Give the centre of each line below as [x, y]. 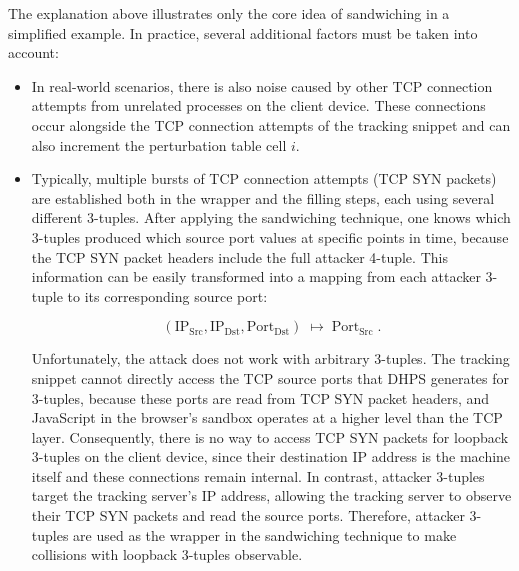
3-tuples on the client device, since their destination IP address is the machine [271, 456]
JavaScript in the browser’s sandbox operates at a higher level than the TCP [267, 417]
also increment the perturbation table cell [159, 144]
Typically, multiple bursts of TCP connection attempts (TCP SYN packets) [264, 178]
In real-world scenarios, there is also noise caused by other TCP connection [262, 85]
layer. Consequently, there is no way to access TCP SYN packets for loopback [270, 436]
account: [33, 52]
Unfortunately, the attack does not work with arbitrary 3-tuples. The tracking [270, 358]
